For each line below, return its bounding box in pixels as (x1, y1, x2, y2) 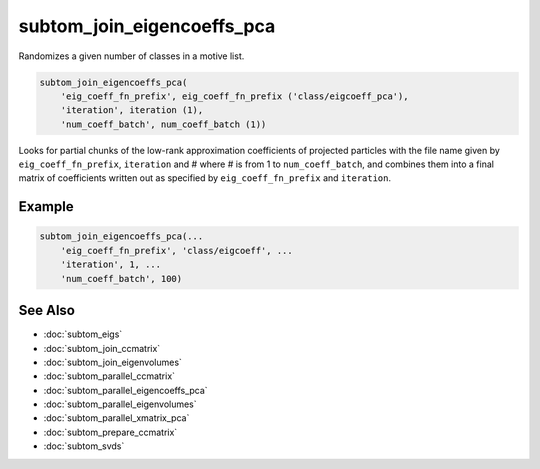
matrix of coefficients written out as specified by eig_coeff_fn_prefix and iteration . (18, 172, 392, 184)
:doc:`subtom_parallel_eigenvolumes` (43, 398, 197, 410)
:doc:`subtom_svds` (43, 440, 125, 452)
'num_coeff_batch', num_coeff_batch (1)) (60, 118, 267, 130)
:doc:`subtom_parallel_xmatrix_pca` (43, 412, 190, 424)
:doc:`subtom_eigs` (43, 328, 123, 340)
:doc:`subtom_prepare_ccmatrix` (43, 426, 178, 438)
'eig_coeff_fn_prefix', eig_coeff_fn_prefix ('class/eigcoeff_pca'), (60, 90, 409, 102)
